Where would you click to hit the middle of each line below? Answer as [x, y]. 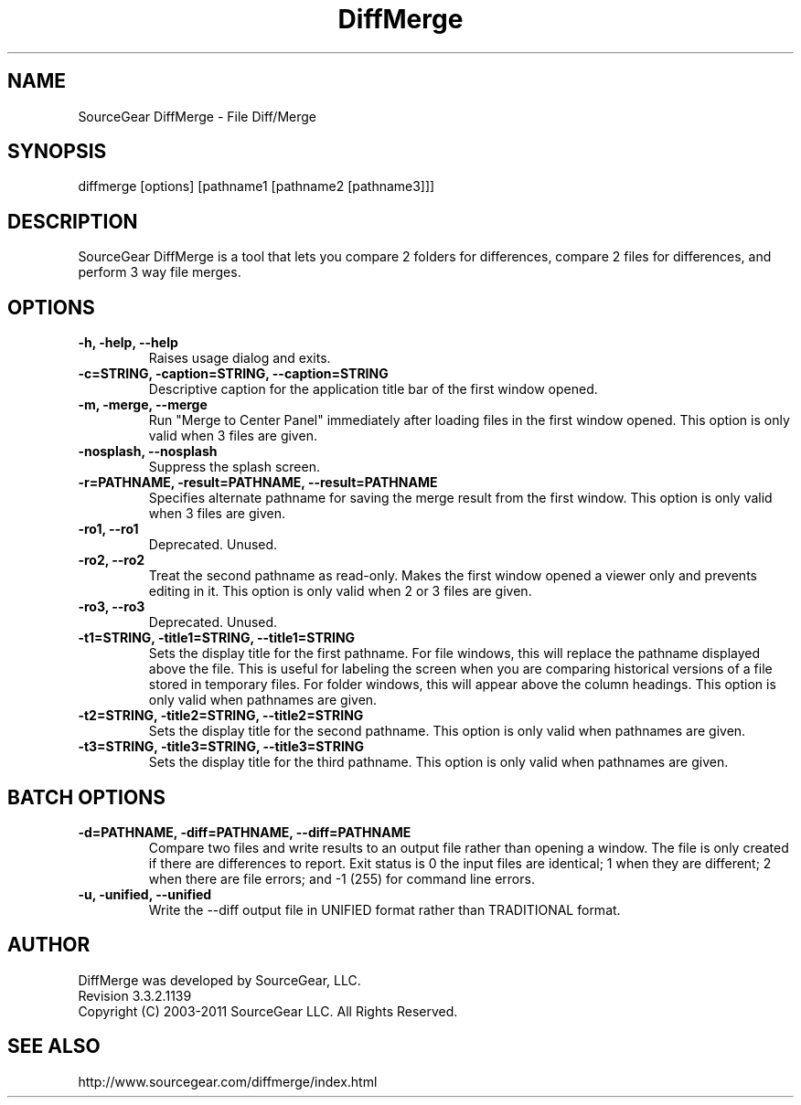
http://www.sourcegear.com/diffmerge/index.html [228, 1081]
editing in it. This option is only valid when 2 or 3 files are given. [340, 591]
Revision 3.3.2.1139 [135, 995]
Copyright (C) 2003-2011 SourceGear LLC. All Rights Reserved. [268, 1011]
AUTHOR [49, 945]
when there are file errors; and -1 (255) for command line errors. [342, 878]
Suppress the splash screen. [234, 467]
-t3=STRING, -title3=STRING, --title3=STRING [221, 747]
